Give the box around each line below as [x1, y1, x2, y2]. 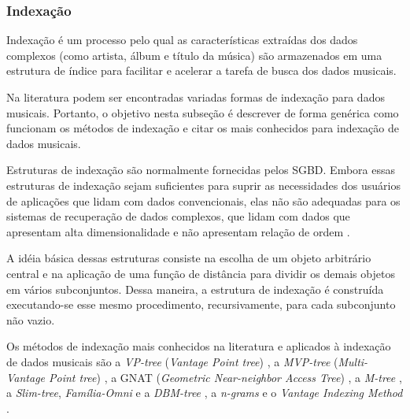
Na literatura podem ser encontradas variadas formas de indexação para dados [6, 89, 385, 105]
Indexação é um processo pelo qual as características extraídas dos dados [6, 32, 358, 48]
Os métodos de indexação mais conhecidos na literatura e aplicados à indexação [6, 338, 391, 354]
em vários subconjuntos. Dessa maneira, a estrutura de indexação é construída [6, 280, 384, 297]
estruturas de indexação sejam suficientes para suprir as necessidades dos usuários [6, 176, 401, 193]
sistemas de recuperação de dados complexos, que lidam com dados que [6, 208, 350, 224]
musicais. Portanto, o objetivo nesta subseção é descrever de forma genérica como [6, 104, 399, 121]
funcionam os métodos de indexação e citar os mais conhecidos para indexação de [6, 120, 399, 136]
